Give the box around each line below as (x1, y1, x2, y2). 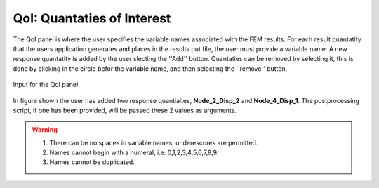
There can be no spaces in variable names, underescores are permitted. (49, 138, 258, 147)
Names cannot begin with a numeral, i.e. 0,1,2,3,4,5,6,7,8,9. (49, 148, 219, 157)
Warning (32, 126, 58, 134)
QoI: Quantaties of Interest (13, 11, 171, 26)
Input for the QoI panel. (13, 81, 80, 89)
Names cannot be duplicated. (49, 158, 135, 166)
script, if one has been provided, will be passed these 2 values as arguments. (13, 106, 237, 114)
